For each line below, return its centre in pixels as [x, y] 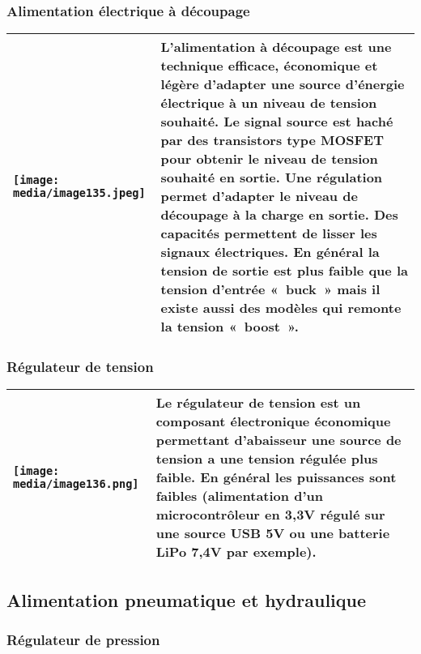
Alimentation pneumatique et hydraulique [187, 599]
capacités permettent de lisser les [269, 233]
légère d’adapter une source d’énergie [283, 84]
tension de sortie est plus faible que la [284, 271]
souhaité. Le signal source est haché [277, 122]
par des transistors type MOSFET [272, 140]
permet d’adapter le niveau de [259, 196]
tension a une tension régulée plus [267, 459]
